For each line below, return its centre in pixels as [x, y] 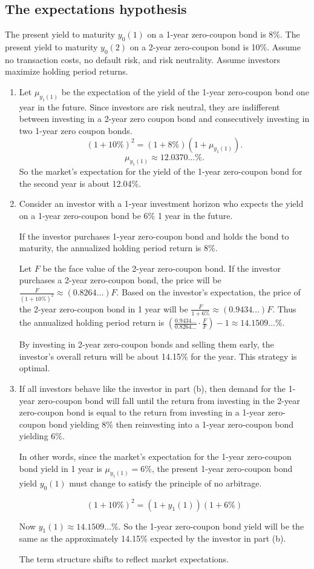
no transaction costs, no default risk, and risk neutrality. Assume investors [143, 59]
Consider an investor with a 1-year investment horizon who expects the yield [161, 204]
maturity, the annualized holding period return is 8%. [118, 248]
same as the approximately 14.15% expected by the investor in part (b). [152, 538]
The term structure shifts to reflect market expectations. [124, 558]
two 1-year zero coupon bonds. [76, 130]
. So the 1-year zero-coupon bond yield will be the [211, 526]
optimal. [34, 368]
